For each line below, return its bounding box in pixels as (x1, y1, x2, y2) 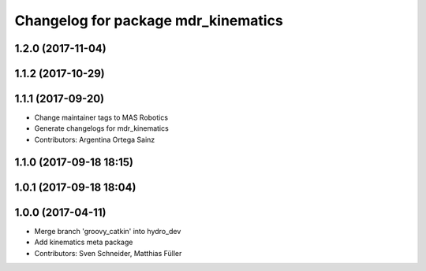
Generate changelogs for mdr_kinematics (34, 124, 169, 133)
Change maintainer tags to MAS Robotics (34, 113, 169, 122)
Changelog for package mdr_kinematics (14, 12, 283, 29)
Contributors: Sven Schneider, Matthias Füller (34, 248, 182, 258)
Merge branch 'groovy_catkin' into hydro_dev (34, 226, 181, 236)
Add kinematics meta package (34, 237, 133, 247)
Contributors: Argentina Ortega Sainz (34, 135, 155, 144)
